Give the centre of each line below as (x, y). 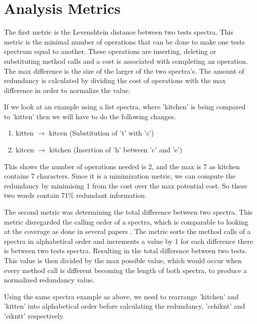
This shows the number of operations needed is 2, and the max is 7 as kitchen (122, 166)
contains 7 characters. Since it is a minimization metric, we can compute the (120, 176)
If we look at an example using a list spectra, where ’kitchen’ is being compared (125, 107)
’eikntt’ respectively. (34, 315)
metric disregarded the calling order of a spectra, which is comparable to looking (126, 221)
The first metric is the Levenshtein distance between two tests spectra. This (119, 32)
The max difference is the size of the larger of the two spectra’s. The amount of (124, 70)
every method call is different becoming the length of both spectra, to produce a (126, 270)
